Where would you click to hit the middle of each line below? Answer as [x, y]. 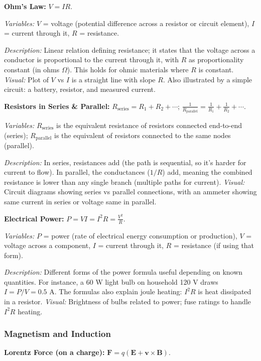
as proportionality [216, 59]
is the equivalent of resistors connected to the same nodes [142, 135]
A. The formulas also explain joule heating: [116, 291]
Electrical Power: [34, 218]
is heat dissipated [225, 291]
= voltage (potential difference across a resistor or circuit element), [146, 23]
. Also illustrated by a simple [208, 79]
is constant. [216, 69]
